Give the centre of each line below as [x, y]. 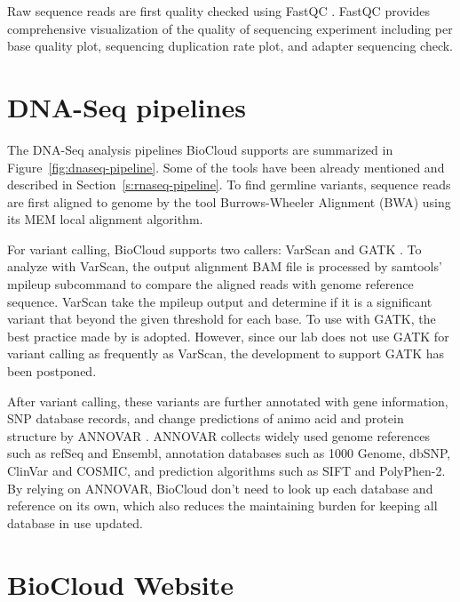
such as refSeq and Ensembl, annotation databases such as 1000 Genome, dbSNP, [229, 453]
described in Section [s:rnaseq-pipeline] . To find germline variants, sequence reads [229, 185]
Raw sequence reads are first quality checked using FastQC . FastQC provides [219, 11]
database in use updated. [75, 522]
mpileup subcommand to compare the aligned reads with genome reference [210, 284]
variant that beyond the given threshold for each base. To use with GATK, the [222, 319]
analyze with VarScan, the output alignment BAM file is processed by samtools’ [225, 266]
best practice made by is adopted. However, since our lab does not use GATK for [228, 336]
